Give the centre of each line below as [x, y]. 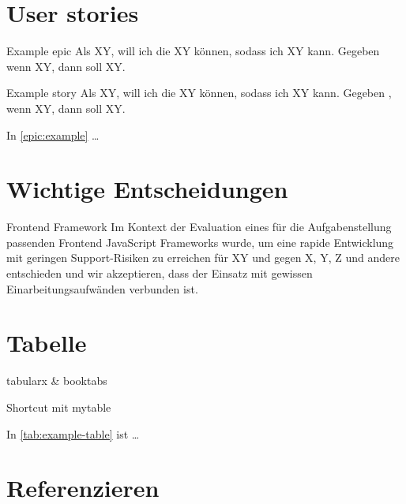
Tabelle [47, 343]
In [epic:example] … [53, 134]
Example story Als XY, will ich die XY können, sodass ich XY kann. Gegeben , [199, 93]
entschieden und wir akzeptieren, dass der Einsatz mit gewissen [160, 273]
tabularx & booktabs [57, 381]
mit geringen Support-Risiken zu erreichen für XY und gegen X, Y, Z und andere [203, 258]
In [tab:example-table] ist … [73, 433]
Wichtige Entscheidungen [147, 189]
